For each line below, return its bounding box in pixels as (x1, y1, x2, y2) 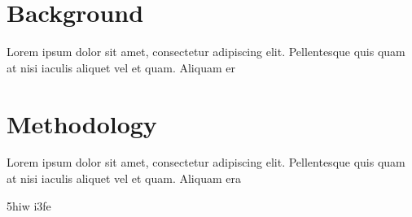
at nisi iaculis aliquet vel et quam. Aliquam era (7, 170, 241, 187)
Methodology (7, 106, 157, 140)
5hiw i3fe (7, 197, 51, 214)
